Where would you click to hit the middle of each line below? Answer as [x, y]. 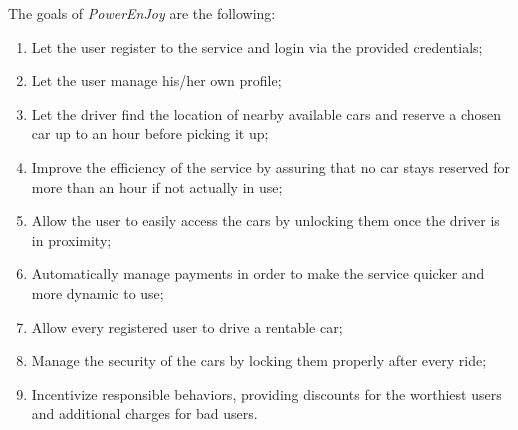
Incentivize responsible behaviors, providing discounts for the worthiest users [266, 393]
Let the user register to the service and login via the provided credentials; [257, 46]
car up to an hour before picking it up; [150, 133]
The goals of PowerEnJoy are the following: [142, 13]
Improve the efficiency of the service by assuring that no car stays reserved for [271, 166]
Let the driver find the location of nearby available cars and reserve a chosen [266, 113]
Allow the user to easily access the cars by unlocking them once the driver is [265, 220]
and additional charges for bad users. [144, 413]
